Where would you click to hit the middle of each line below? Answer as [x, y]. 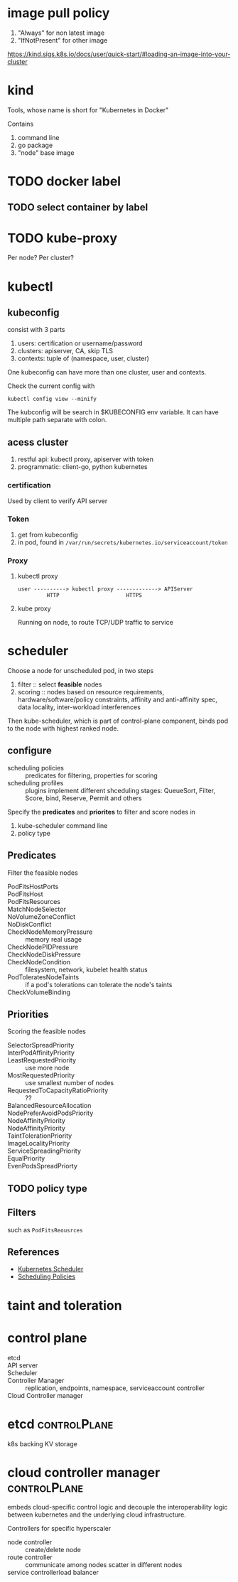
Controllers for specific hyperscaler [59, 1529]
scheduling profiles [36, 782]
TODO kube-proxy [62, 238]
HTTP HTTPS [94, 596]
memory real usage [54, 939]
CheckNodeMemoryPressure [50, 932]
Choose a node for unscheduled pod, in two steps [81, 671]
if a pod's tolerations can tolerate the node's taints [99, 984]
